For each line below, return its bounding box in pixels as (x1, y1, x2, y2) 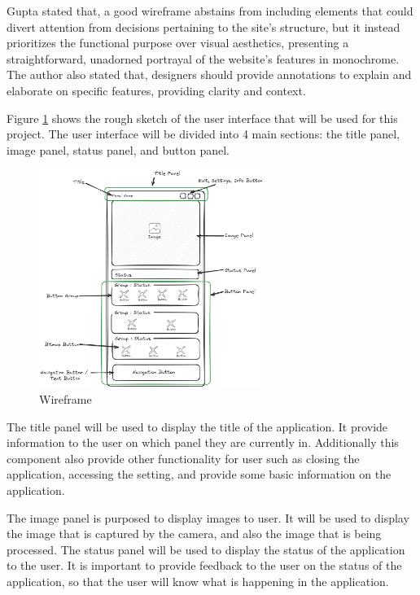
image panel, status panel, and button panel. (7, 141, 230, 158)
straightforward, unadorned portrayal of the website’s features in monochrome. (7, 50, 400, 67)
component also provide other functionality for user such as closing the (7, 449, 360, 466)
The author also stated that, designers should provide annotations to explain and (7, 66, 412, 83)
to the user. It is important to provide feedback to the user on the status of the (7, 557, 402, 574)
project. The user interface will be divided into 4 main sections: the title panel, (7, 125, 400, 142)
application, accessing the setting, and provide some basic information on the (7, 466, 392, 483)
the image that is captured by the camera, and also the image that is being (7, 525, 382, 542)
